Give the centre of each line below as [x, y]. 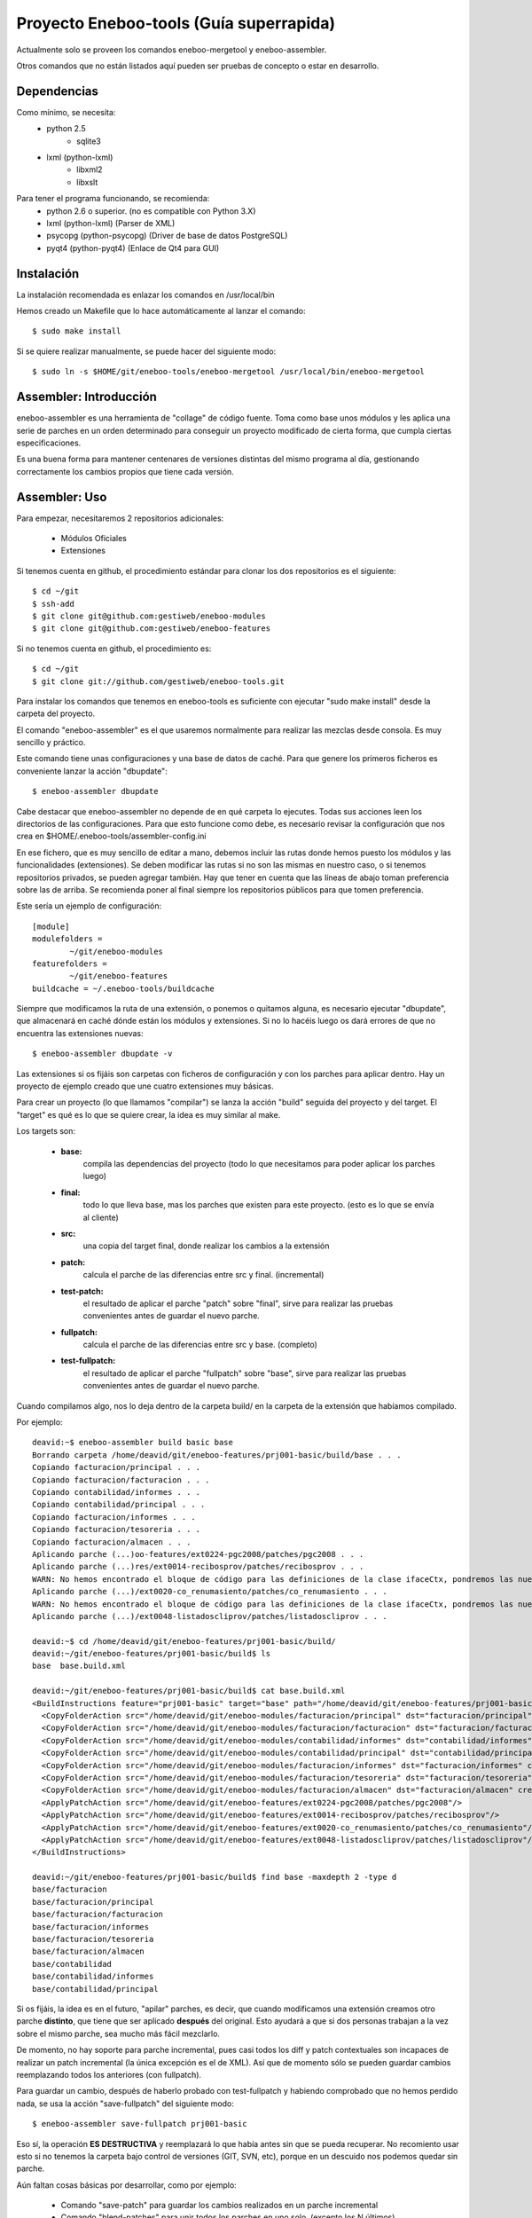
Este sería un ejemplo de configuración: [89, 906]
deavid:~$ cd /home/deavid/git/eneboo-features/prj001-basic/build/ [184, 1641]
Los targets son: [46, 1131]
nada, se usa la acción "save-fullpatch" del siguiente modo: [125, 2104]
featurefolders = [70, 963]
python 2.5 [66, 129]
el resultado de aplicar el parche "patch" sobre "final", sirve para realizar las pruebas [238, 1303]
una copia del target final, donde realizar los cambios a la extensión [206, 1246]
